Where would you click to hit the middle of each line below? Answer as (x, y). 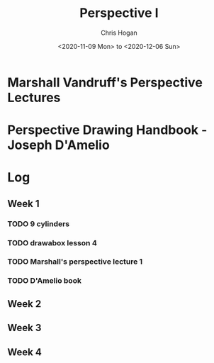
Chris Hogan (119, 33)
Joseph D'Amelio (58, 145)
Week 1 (23, 203)
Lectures (34, 97)
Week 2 (24, 304)
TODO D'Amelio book (44, 281)
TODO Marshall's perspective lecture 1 (75, 262)
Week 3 (24, 328)
